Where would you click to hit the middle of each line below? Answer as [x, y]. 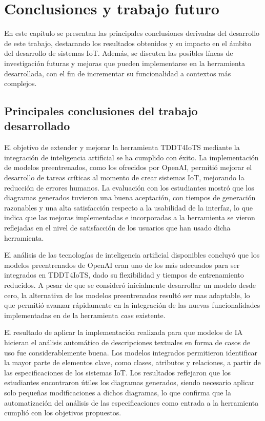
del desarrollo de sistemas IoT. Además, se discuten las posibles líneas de [119, 53]
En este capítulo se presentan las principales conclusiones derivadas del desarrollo [132, 33]
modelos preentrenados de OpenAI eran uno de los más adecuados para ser [122, 265]
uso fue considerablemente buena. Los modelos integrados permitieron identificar [131, 352]
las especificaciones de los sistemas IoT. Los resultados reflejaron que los [118, 372]
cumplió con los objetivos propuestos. [63, 413]
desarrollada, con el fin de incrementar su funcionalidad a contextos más [118, 73]
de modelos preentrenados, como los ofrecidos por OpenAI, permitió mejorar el [128, 167]
